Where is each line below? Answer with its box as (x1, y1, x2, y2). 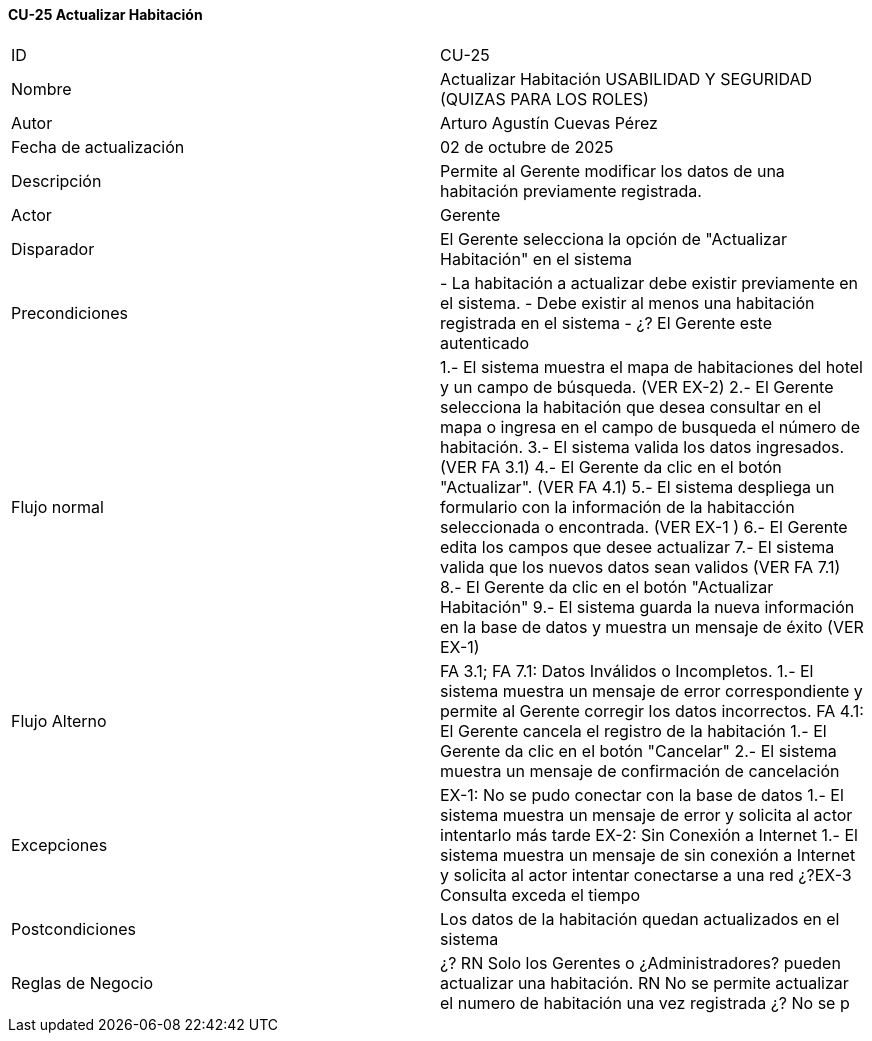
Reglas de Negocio (11, 972, 154, 993)
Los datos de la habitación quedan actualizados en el (440, 908, 840, 929)
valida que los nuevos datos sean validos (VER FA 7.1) (440, 556, 841, 577)
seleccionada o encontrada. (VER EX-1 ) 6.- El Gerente (440, 516, 848, 537)
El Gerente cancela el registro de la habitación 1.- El (440, 720, 827, 741)
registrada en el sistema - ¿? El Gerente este (440, 312, 772, 333)
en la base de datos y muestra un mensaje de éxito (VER (440, 616, 864, 637)
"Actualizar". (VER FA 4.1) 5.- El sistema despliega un (440, 476, 835, 497)
